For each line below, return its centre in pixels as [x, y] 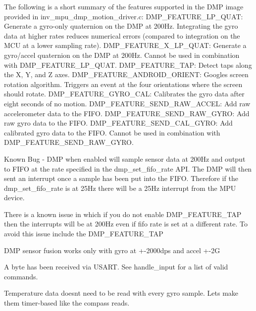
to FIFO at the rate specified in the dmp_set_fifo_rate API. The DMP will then [128, 168]
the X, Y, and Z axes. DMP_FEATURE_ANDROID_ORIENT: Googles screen [126, 74]
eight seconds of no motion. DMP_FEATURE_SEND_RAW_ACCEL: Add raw [127, 103]
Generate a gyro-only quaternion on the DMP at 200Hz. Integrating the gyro [121, 26]
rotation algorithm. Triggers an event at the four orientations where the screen [123, 84]
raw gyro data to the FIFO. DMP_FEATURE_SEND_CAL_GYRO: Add [118, 123]
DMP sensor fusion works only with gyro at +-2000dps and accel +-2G [112, 250]
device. [14, 198]
